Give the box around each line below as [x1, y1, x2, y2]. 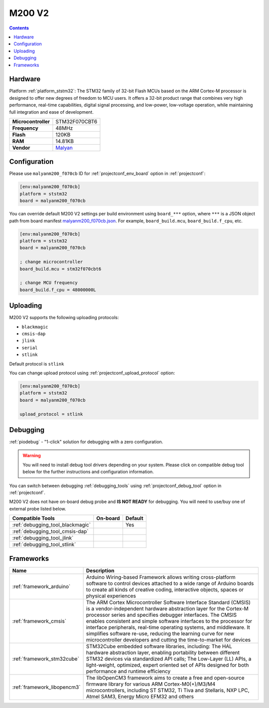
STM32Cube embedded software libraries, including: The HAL [86, 643, 233, 650]
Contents [9, 25, 29, 31]
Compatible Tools [12, 515, 55, 522]
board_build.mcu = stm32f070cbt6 [19, 266, 102, 272]
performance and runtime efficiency [86, 668, 171, 675]
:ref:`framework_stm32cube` [12, 655, 80, 662]
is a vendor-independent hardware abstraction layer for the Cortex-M [86, 605, 249, 612]
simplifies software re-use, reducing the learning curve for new [86, 630, 234, 637]
